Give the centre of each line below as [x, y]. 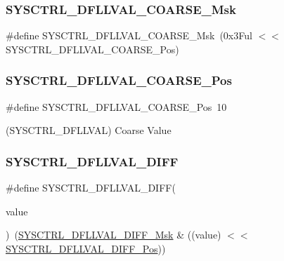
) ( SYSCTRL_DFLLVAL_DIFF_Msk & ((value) [114, 235]
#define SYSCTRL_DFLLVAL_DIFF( [91, 188]
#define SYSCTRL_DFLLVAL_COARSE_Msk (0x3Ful [129, 35]
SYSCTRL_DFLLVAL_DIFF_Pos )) [86, 248]
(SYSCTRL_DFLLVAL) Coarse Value [89, 130]
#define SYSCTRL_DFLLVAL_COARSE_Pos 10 [116, 106]
